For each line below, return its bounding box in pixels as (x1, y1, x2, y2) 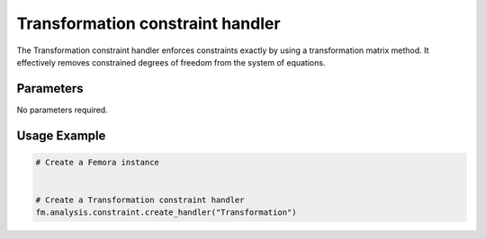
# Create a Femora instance (35, 157, 159, 167)
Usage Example (16, 128, 106, 143)
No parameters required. (16, 104, 108, 115)
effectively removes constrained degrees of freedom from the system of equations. (16, 57, 326, 67)
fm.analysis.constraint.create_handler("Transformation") (35, 208, 297, 217)
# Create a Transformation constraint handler (35, 195, 245, 206)
